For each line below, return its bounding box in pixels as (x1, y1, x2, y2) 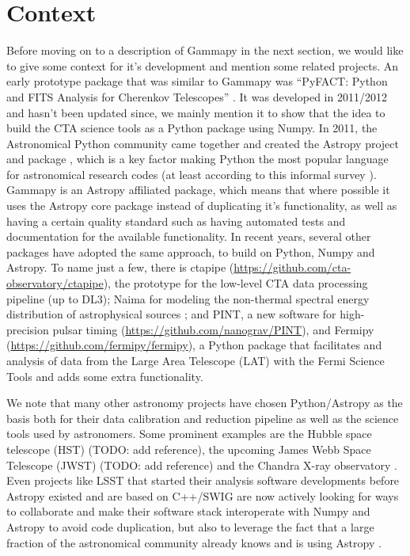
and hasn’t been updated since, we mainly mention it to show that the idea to (6, 104, 385, 120)
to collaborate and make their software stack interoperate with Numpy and (6, 503, 370, 520)
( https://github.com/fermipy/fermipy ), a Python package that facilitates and (6, 337, 382, 353)
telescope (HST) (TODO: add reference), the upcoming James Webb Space (6, 440, 371, 457)
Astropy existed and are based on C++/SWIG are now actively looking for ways (6, 487, 399, 504)
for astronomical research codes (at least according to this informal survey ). (6, 166, 377, 182)
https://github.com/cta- (233, 259, 351, 276)
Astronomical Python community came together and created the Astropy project (6, 135, 399, 151)
